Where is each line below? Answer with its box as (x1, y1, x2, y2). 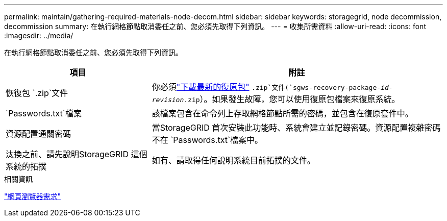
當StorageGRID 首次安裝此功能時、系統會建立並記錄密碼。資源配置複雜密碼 (152, 122, 441, 133)
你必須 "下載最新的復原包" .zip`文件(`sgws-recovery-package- (152, 82, 381, 92)
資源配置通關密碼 (6, 129, 71, 139)
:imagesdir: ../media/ (4, 31, 73, 40)
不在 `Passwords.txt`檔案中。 (152, 135, 263, 145)
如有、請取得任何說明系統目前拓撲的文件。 (152, 155, 315, 165)
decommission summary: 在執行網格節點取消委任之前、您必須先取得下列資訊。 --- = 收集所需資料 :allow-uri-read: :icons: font (4, 22, 426, 31)
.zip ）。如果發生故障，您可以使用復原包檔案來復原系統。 (184, 94, 400, 104)
